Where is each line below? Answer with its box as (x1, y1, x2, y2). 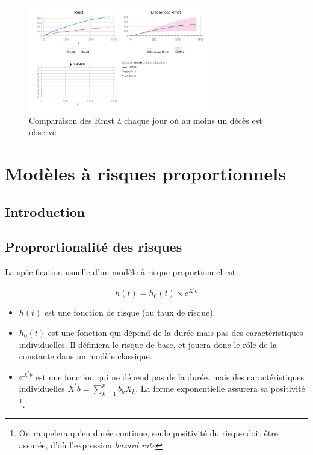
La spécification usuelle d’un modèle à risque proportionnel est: (5, 266, 238, 278)
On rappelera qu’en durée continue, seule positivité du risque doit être (19, 426, 278, 439)
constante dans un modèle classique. (19, 350, 152, 362)
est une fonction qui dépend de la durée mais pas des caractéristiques (48, 326, 303, 338)
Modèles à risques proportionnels (5, 160, 286, 185)
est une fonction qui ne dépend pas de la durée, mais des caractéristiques (35, 370, 305, 383)
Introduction (5, 202, 85, 221)
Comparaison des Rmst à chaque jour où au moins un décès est (29, 114, 262, 126)
